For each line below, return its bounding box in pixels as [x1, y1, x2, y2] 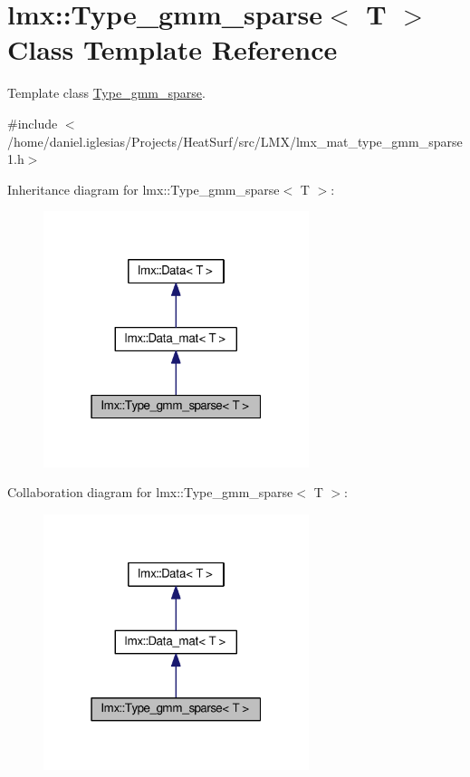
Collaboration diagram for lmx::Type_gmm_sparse [7, 483, 293, 502]
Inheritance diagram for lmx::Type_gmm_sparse [7, 179, 280, 198]
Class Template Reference [7, 31, 338, 68]
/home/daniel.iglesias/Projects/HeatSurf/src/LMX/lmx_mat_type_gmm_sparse [7, 131, 463, 150]
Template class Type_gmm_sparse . [7, 83, 206, 102]
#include [7, 113, 58, 132]
